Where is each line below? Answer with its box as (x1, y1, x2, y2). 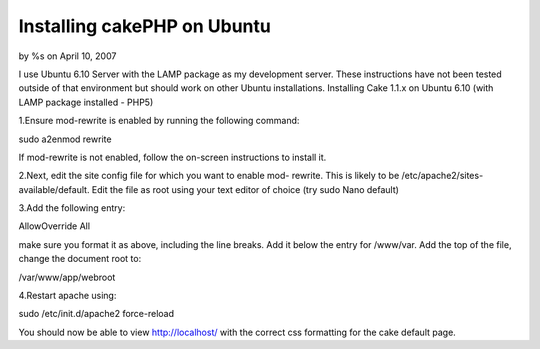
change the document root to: (18, 253, 142, 265)
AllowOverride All (18, 220, 90, 232)
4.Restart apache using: (18, 290, 117, 302)
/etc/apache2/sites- (401, 170, 484, 182)
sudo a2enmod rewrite (18, 133, 112, 145)
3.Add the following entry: (18, 202, 126, 214)
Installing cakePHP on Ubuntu (18, 15, 272, 37)
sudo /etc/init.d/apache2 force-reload (18, 308, 175, 320)
